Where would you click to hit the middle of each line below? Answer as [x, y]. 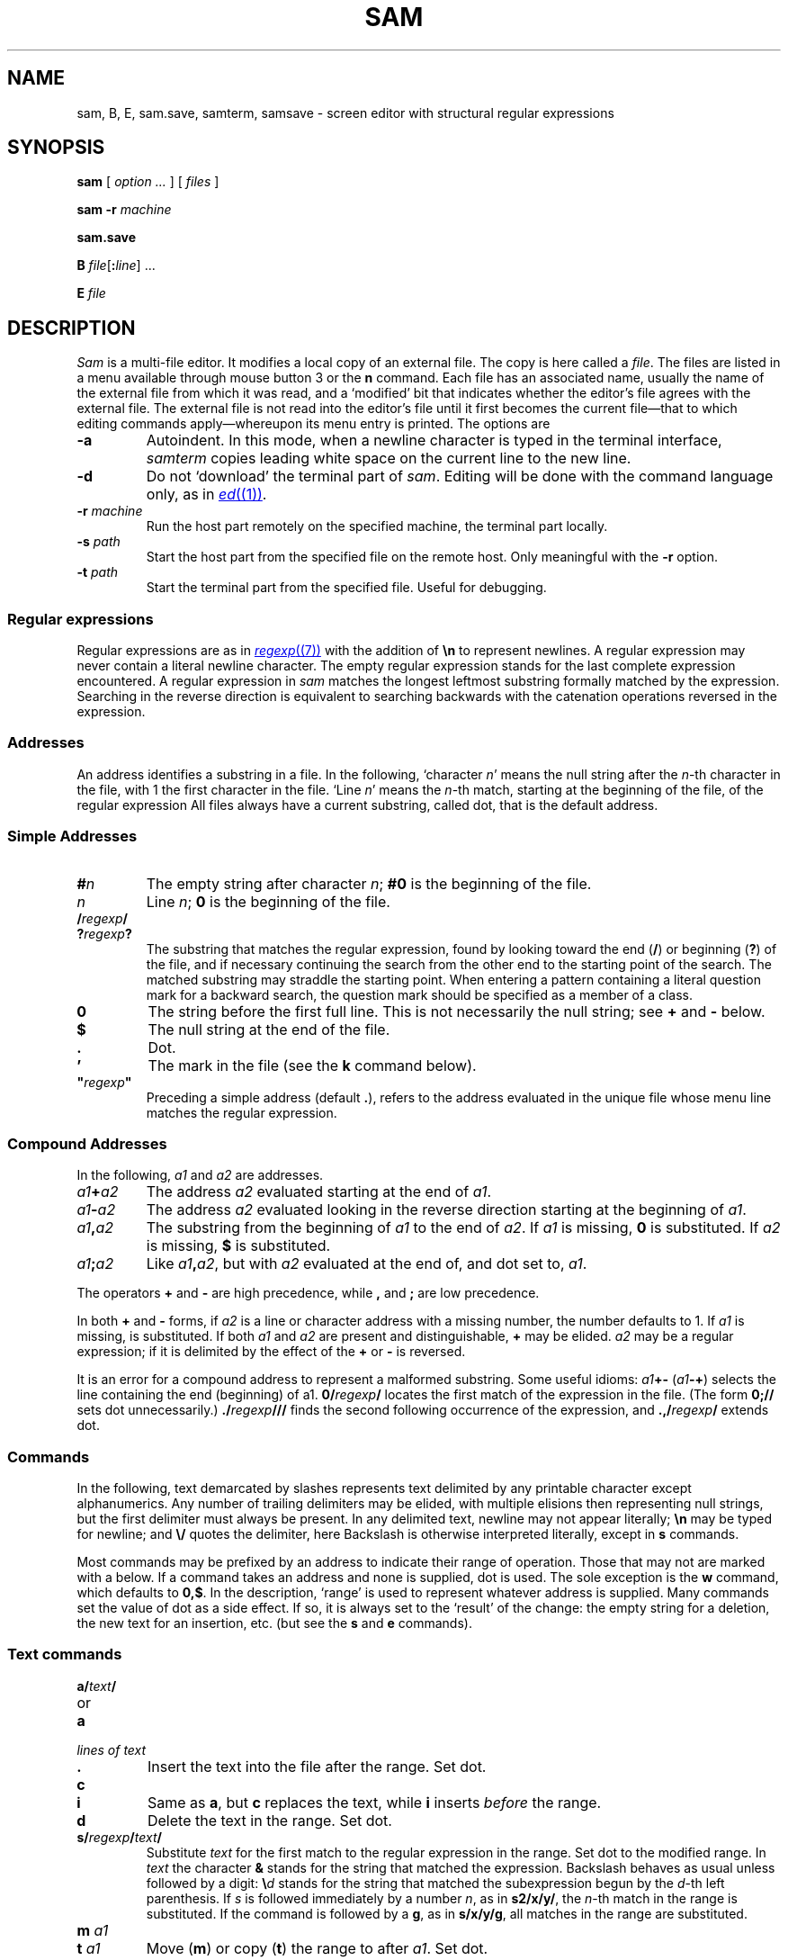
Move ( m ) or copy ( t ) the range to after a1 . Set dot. [317, 1948]
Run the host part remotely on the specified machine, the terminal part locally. [377, 526]
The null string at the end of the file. [269, 1029]
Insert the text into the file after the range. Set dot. [317, 1766]
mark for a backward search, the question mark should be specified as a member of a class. [419, 994]
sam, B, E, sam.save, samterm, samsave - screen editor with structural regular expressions [345, 112]
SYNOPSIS [56, 148]
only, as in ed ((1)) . [206, 494]
